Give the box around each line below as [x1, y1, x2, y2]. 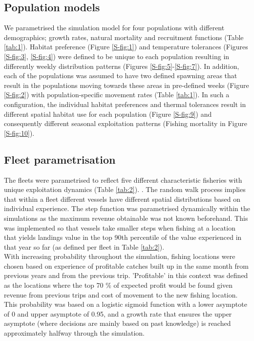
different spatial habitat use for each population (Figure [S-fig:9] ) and [4, 108, 212, 119]
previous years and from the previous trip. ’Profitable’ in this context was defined [4, 270, 248, 280]
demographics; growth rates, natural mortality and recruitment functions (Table [4, 32, 244, 42]
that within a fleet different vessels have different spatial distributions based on [4, 193, 241, 204]
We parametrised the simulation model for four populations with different [4, 22, 225, 33]
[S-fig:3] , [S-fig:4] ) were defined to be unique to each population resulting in [4, 51, 230, 61]
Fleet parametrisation [4, 151, 116, 167]
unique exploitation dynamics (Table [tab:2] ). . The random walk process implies [4, 184, 246, 194]
